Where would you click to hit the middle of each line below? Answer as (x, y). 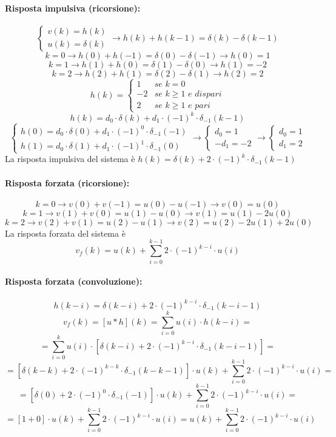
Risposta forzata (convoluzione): (74, 281)
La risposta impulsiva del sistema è (70, 159)
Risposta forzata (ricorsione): (67, 182)
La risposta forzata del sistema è (65, 233)
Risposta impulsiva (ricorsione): (73, 8)
